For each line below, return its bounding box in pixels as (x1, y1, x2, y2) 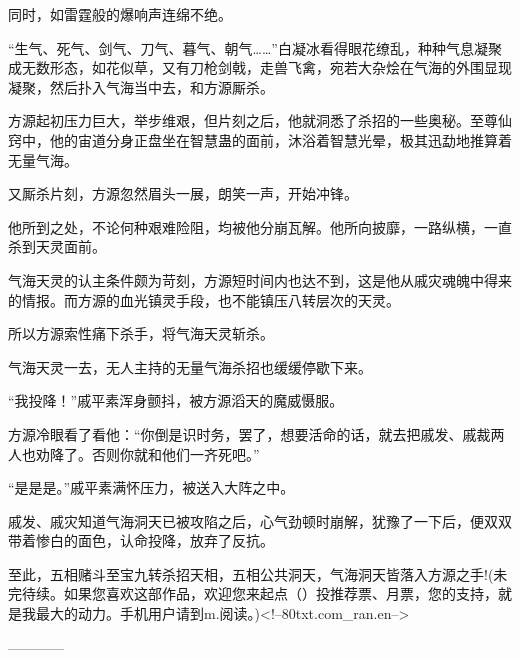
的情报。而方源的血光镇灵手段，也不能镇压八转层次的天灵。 (8, 289, 400, 310)
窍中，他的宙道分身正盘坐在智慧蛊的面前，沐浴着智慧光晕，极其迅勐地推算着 (8, 129, 512, 150)
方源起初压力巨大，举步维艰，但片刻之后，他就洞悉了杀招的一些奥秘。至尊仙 (8, 110, 512, 131)
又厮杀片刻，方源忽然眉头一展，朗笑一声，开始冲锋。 (8, 183, 358, 204)
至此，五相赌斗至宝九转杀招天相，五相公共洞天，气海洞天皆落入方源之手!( (8, 563, 494, 584)
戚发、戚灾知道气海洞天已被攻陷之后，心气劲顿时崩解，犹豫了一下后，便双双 (8, 510, 512, 531)
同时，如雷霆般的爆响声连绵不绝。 (8, 4, 232, 24)
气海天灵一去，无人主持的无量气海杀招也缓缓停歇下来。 (8, 356, 372, 377)
